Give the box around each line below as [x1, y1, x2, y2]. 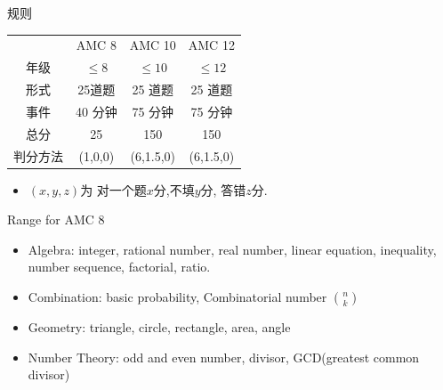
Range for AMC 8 [7, 210, 105, 229]
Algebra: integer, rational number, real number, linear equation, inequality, [28, 240, 437, 258]
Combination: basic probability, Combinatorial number [28, 288, 327, 306]
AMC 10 [129, 36, 176, 54]
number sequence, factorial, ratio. [28, 257, 211, 276]
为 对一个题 [80, 180, 147, 199]
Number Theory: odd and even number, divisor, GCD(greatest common [28, 347, 420, 366]
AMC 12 [188, 36, 235, 54]
